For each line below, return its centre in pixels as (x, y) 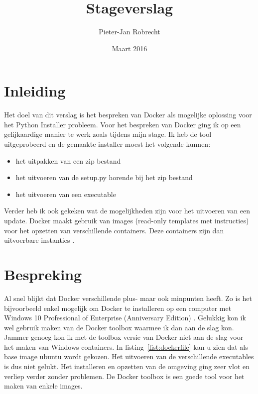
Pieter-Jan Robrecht (129, 32)
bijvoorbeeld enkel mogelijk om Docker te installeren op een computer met (118, 308)
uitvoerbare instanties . (39, 240)
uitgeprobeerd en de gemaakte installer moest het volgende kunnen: (107, 144)
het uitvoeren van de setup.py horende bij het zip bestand (104, 177)
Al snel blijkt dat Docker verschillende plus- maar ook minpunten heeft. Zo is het (128, 298)
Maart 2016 (129, 48)
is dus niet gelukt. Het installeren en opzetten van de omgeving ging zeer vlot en (127, 366)
